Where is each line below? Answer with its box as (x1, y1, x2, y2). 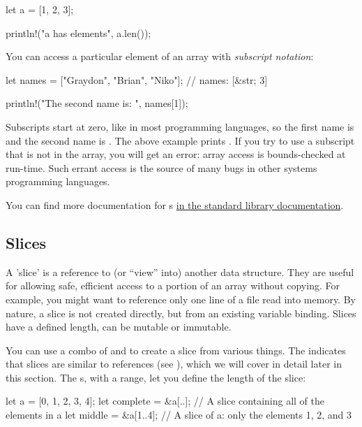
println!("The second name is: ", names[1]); (6, 96, 188, 110)
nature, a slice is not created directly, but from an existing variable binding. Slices (6, 305, 356, 320)
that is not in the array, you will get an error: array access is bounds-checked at (6, 147, 346, 161)
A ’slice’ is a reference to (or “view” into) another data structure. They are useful (6, 264, 354, 279)
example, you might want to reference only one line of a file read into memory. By (6, 291, 356, 306)
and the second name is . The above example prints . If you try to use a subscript (6, 133, 355, 147)
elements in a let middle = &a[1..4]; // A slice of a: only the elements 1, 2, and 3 (6, 407, 352, 422)
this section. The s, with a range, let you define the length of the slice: (6, 370, 306, 384)
